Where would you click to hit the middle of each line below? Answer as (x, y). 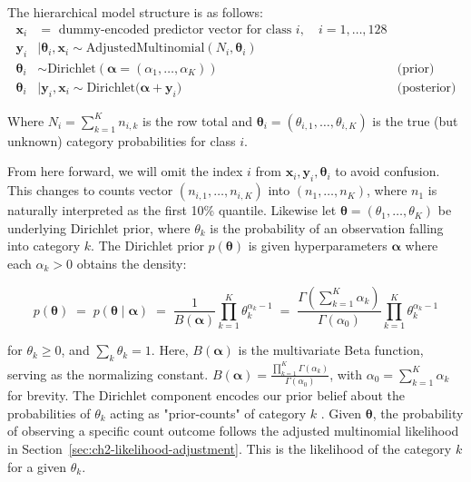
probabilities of (49, 413)
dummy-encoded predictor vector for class (175, 30)
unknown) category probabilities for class (122, 140)
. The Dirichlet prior (147, 246)
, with (346, 374)
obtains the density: (132, 263)
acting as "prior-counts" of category (208, 413)
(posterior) (427, 88)
